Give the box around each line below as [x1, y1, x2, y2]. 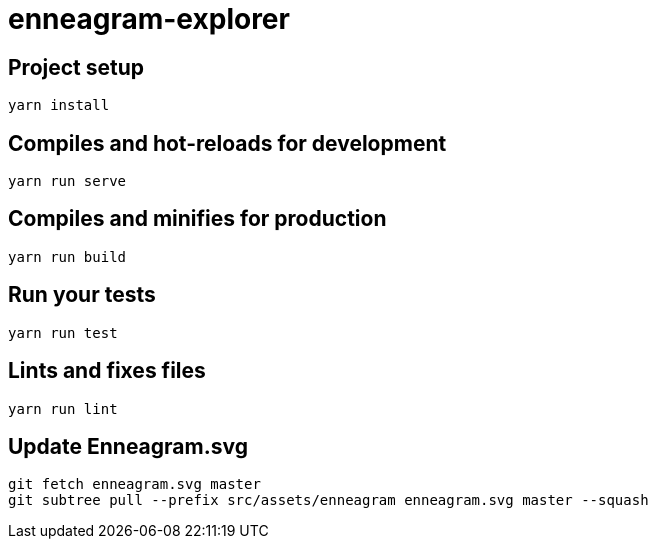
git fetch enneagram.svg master [8, 476, 261, 493]
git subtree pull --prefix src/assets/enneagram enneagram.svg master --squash [8, 492, 649, 509]
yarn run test [8, 324, 118, 341]
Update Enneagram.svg [8, 433, 248, 459]
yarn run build [8, 248, 127, 265]
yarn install [8, 97, 110, 114]
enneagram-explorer [8, 2, 290, 36]
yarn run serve [8, 173, 127, 190]
